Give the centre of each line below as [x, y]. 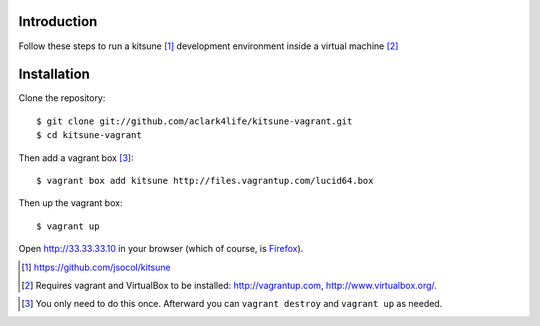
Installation [54, 74]
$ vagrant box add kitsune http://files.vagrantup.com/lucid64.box [205, 180]
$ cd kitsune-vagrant [89, 135]
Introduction [58, 21]
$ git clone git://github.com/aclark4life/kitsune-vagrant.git [194, 121]
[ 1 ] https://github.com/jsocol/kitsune [96, 267]
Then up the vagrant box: [70, 203]
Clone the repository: [62, 98]
